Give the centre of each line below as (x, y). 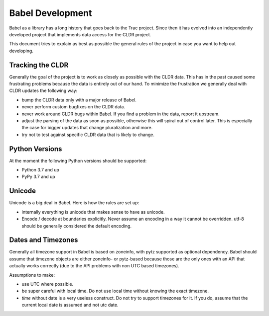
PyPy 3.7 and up (39, 177)
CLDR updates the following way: (43, 91)
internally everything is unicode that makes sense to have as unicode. (93, 212)
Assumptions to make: (32, 275)
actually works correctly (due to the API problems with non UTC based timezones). (94, 266)
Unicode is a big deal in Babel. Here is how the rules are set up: (74, 203)
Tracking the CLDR (39, 65)
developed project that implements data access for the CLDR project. (80, 34)
